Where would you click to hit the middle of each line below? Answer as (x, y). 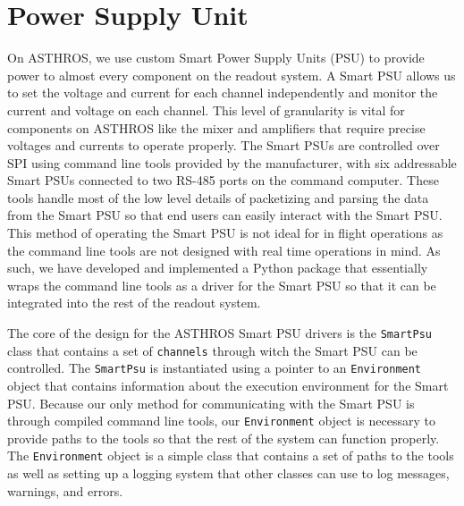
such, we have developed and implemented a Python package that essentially (218, 268)
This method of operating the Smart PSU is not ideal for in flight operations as (225, 233)
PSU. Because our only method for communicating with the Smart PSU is (211, 403)
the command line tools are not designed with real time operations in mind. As (224, 250)
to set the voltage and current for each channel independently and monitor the (223, 93)
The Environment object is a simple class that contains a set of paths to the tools (231, 455)
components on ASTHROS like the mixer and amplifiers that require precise (216, 127)
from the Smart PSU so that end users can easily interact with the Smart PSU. (225, 215)
